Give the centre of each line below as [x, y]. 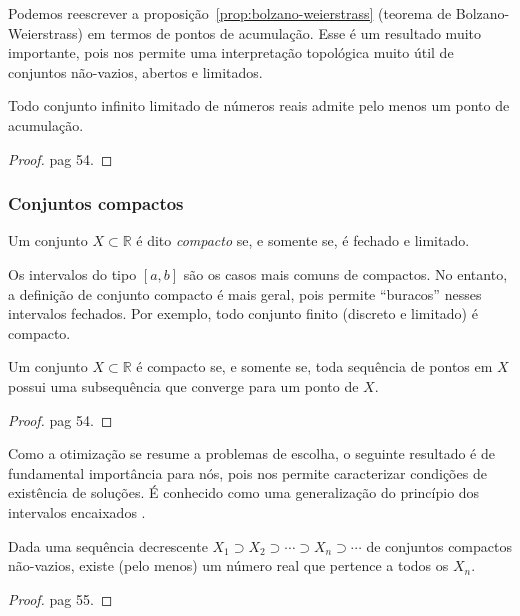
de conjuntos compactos [439, 545]
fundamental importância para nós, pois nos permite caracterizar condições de [247, 472]
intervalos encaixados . [77, 511]
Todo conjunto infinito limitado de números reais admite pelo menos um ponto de [259, 105]
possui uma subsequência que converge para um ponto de [183, 385]
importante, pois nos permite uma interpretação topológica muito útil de [231, 52]
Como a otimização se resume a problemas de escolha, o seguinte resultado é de [251, 453]
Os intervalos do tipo [72, 273]
